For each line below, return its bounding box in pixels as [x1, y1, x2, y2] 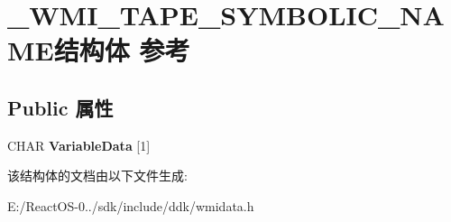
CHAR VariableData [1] [7, 135, 151, 154]
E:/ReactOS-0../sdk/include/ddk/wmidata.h [7, 196, 254, 215]
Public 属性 [7, 93, 114, 121]
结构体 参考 [53, 32, 190, 69]
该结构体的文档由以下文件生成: [7, 166, 188, 185]
